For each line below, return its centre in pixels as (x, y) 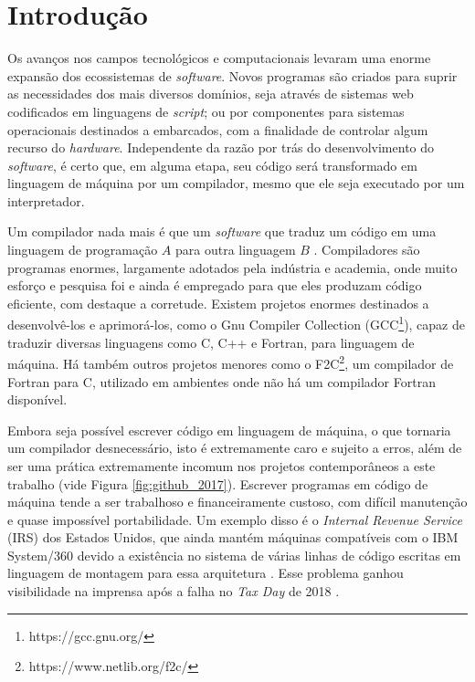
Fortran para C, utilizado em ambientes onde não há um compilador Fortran (222, 381)
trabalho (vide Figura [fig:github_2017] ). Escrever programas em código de (218, 483)
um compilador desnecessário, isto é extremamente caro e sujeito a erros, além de (235, 448)
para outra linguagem (236, 250)
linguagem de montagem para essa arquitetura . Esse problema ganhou (206, 573)
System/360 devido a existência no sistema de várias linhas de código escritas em (234, 555)
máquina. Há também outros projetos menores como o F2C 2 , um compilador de (231, 362)
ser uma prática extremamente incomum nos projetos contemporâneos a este (222, 465)
